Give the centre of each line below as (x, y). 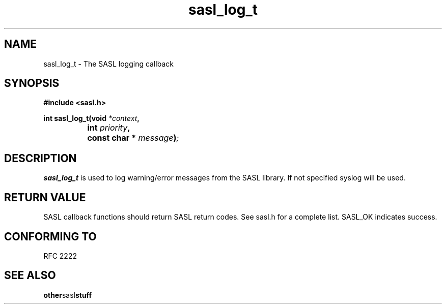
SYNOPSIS (32, 83)
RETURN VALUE (45, 197)
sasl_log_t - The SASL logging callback (108, 64)
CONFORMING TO (50, 236)
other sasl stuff (68, 295)
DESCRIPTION (40, 158)
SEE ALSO (30, 275)
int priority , (109, 128)
